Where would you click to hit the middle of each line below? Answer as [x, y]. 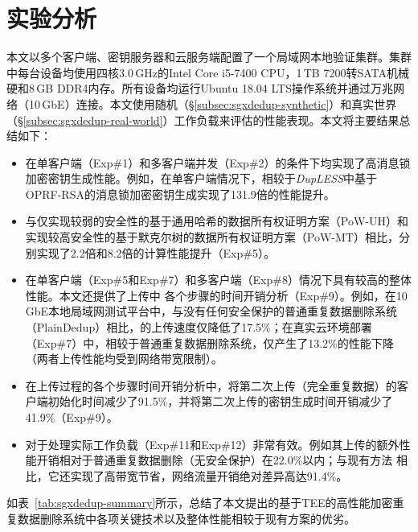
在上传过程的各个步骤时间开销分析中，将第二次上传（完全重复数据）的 [211, 385]
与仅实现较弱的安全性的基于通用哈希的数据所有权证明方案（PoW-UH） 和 [217, 221]
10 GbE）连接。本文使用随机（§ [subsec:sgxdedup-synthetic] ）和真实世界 [213, 103]
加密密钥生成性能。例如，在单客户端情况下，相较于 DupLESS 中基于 [201, 178]
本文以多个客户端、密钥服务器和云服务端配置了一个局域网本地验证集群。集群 [209, 57]
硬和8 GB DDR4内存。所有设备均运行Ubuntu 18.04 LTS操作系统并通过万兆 [200, 88]
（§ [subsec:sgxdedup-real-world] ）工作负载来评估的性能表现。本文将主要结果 [203, 120]
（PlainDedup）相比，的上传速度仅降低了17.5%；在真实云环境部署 [199, 327]
